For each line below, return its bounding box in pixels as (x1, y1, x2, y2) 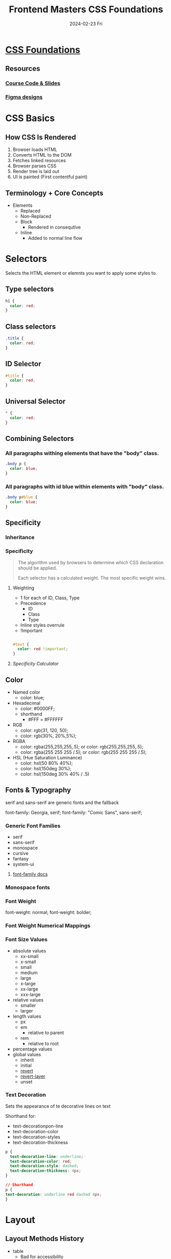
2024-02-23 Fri (69, 21, 103, 27)
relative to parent (28, 1029, 64, 1036)
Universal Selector (5, 397, 66, 406)
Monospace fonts (5, 884, 50, 891)
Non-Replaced (20, 213, 51, 219)
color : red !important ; (17, 646, 68, 652)
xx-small (20, 953, 39, 959)
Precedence (20, 600, 47, 606)
